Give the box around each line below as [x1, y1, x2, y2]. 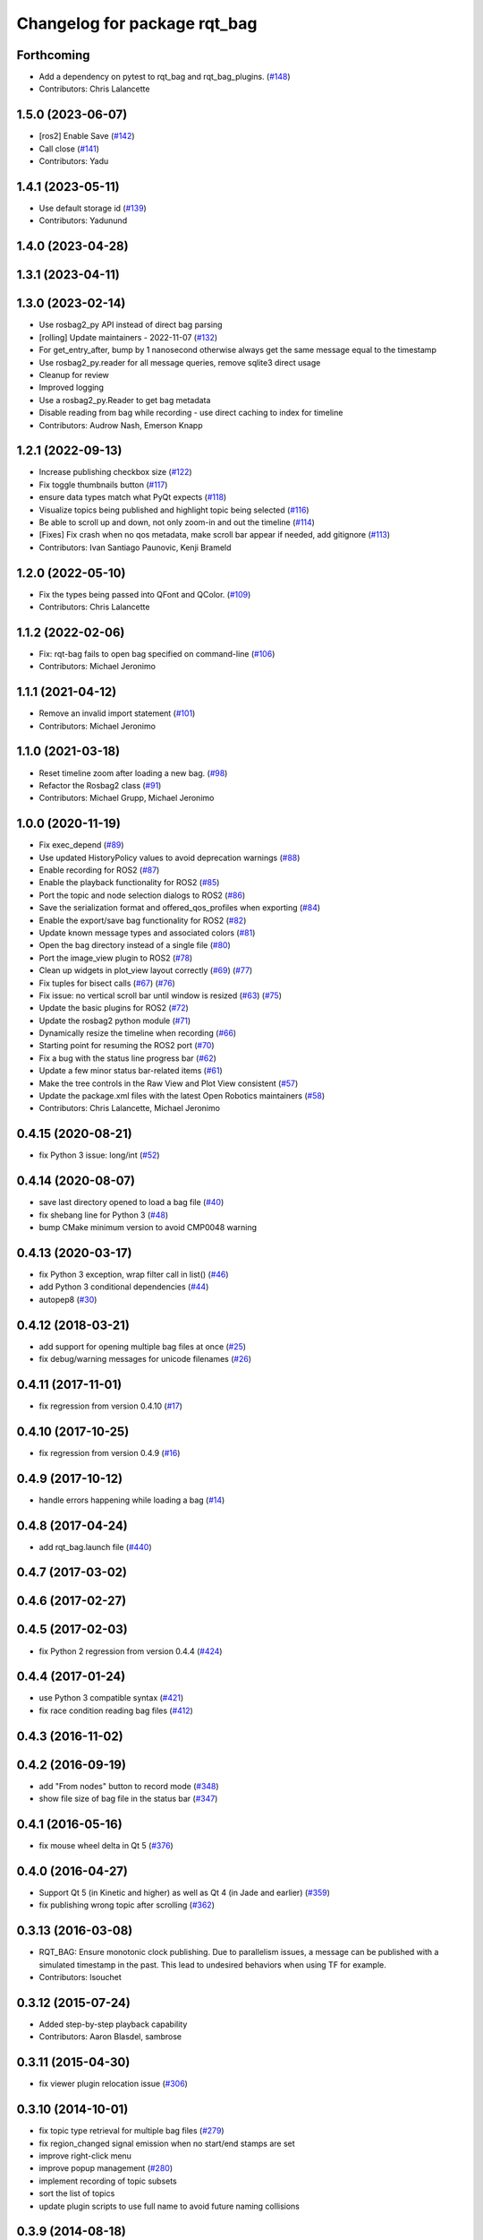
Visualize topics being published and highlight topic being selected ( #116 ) [38, 504, 309, 515]
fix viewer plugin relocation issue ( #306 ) [38, 2079, 188, 2089]
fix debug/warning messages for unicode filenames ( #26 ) [38, 1354, 252, 1365]
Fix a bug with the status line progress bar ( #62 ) [38, 1053, 216, 1064]
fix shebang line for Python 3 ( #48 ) [38, 1210, 169, 1220]
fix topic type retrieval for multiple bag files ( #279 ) [38, 2125, 225, 2136]
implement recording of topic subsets [38, 2175, 178, 2186]
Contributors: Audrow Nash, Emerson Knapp [38, 419, 203, 430]
